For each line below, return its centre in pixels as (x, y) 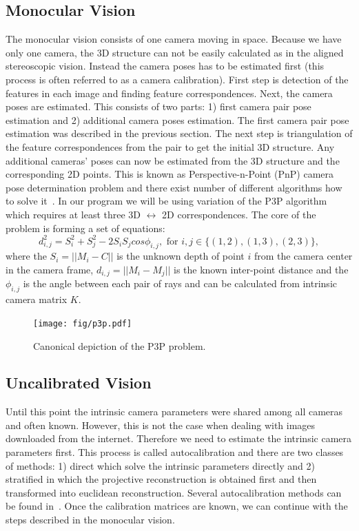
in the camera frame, (50, 269)
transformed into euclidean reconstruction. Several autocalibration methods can (174, 492)
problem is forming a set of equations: (85, 228)
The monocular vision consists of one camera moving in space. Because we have (174, 39)
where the (26, 256)
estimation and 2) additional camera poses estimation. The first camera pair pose (177, 119)
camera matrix (37, 299)
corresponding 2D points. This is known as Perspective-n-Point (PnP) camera (170, 174)
